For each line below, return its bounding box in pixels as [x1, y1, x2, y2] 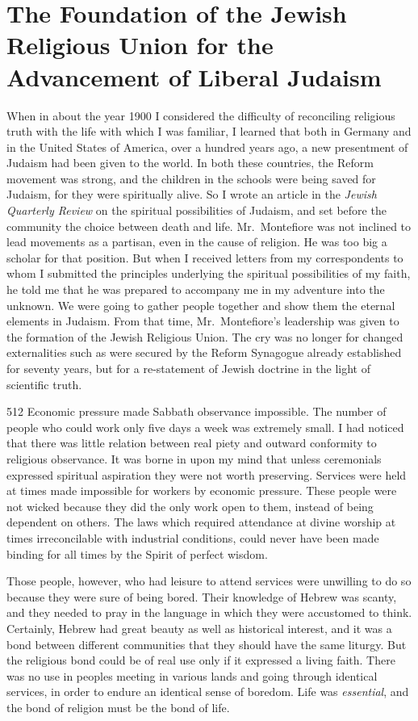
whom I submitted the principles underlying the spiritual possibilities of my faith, [6, 265, 411, 282]
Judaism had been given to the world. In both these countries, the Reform [6, 154, 374, 171]
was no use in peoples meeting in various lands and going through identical [6, 667, 378, 684]
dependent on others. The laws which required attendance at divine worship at [6, 514, 396, 530]
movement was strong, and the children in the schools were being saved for [6, 170, 376, 187]
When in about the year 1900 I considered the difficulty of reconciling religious [6, 107, 395, 124]
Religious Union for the [6, 28, 274, 61]
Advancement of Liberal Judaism [6, 60, 382, 93]
